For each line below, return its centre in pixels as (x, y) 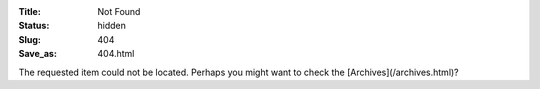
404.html (116, 54)
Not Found (119, 11)
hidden (112, 26)
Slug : (30, 39)
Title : (30, 11)
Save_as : (37, 54)
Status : (34, 26)
